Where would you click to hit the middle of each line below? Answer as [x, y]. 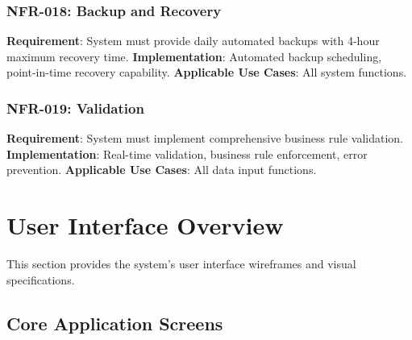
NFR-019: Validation [75, 108]
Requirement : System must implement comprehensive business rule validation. [205, 138]
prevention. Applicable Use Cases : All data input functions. [162, 170]
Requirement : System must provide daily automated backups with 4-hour [193, 41]
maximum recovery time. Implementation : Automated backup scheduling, [194, 56]
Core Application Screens [115, 323]
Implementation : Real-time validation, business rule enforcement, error [187, 153]
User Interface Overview [145, 225]
